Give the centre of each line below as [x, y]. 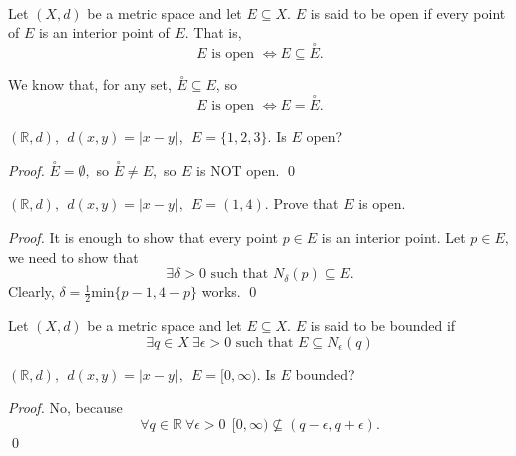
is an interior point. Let [393, 237]
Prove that [306, 203]
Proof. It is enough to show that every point [143, 237]
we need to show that [73, 256]
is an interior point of [104, 32]
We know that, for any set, [90, 84]
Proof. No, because [65, 407]
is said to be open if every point [408, 12]
